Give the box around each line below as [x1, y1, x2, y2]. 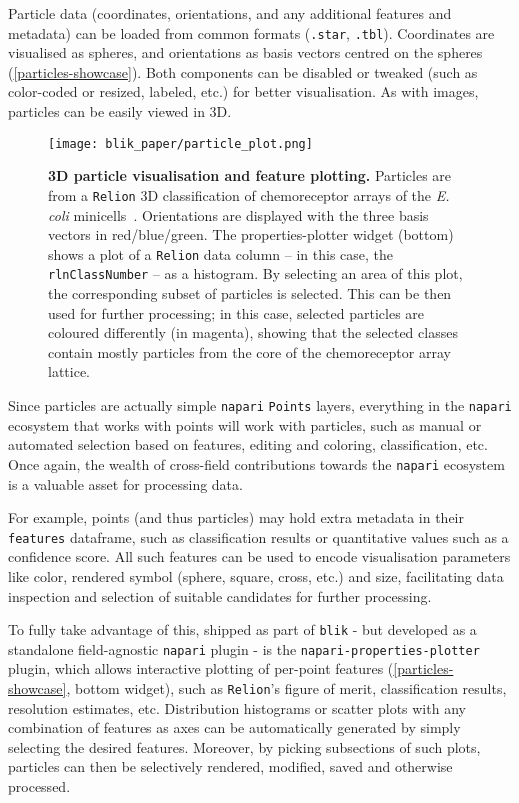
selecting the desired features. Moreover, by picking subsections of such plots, [8, 736, 481, 757]
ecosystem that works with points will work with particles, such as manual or [8, 414, 482, 435]
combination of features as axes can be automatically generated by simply [8, 717, 461, 738]
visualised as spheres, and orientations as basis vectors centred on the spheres [8, 42, 483, 63]
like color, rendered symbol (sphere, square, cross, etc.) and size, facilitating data [8, 565, 504, 586]
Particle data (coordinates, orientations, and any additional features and [8, 3, 452, 23]
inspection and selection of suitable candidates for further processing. [8, 585, 432, 606]
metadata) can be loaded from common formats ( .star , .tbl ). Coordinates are [8, 22, 495, 43]
